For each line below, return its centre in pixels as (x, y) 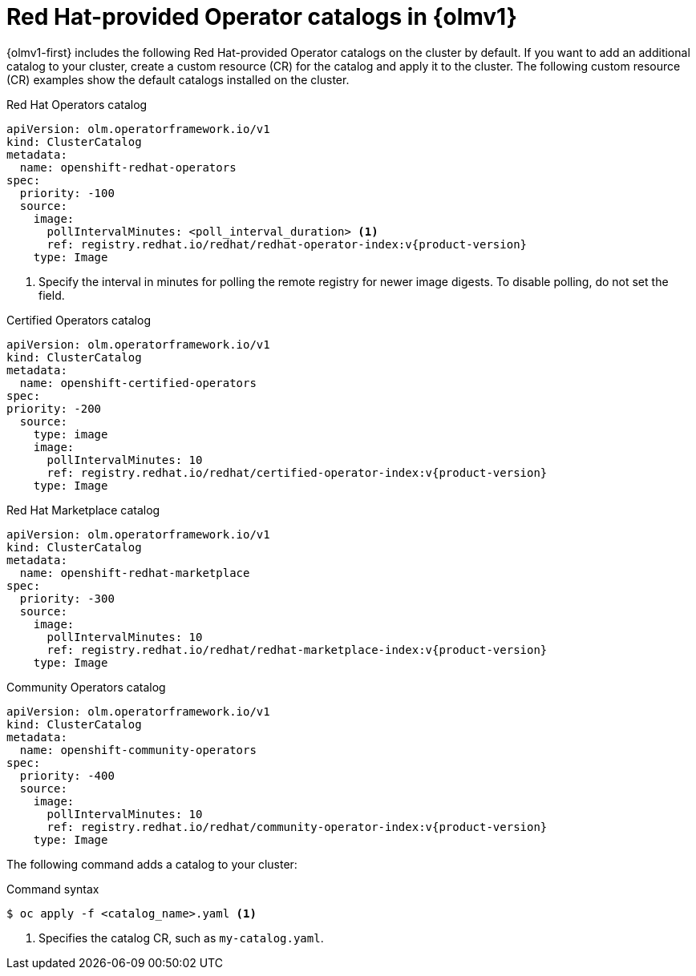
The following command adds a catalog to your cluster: (152, 864)
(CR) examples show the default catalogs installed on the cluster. (178, 79)
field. (52, 295)
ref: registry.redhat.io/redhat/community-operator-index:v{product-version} (297, 827)
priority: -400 (67, 775)
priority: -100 (67, 193)
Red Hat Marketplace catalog (83, 510)
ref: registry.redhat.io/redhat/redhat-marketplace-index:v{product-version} (297, 649)
